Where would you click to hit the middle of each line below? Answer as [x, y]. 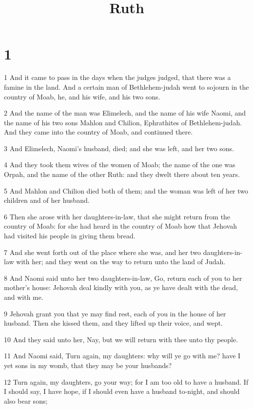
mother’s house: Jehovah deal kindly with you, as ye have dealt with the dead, [121, 287]
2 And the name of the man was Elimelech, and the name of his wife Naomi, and [125, 113]
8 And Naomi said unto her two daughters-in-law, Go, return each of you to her [123, 278]
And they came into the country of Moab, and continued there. [98, 132]
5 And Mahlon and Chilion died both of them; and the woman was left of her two [126, 190]
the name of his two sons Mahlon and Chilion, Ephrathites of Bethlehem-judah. [123, 122]
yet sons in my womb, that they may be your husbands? [88, 365]
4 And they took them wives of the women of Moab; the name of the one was [120, 165]
